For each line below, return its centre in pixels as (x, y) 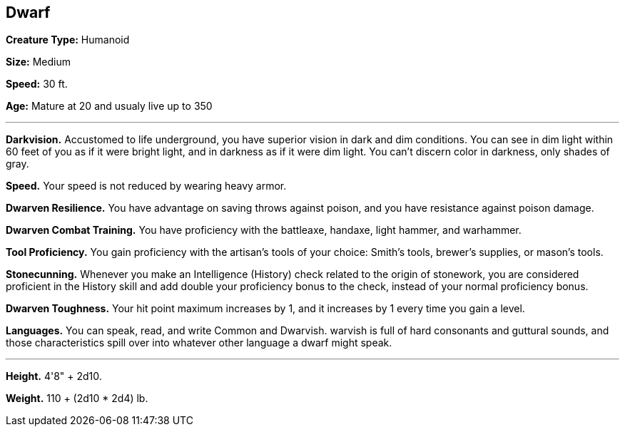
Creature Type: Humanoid (68, 40)
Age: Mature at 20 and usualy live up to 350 (109, 106)
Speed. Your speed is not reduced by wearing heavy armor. (146, 186)
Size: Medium (38, 62)
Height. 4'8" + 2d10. (54, 376)
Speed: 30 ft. (37, 84)
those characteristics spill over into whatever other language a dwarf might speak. (199, 343)
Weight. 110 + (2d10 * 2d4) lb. (77, 398)
